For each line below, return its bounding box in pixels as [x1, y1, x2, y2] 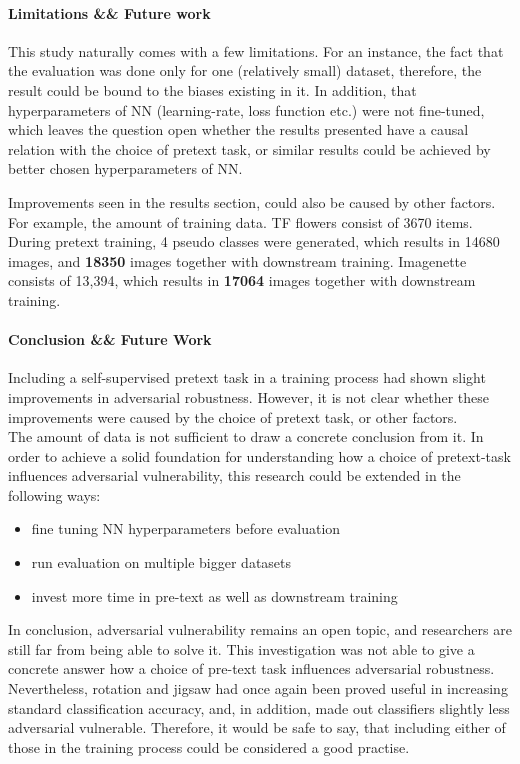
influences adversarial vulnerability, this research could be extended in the [8, 465, 461, 486]
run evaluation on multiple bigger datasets [31, 552, 292, 573]
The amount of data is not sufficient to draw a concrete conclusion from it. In [8, 426, 484, 447]
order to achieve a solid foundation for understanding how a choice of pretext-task [8, 445, 511, 466]
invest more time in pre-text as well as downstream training [31, 585, 398, 606]
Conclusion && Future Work [8, 329, 212, 350]
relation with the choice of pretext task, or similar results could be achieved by [8, 138, 491, 159]
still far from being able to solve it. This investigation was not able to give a [8, 638, 475, 659]
